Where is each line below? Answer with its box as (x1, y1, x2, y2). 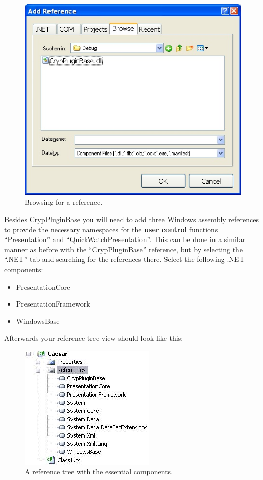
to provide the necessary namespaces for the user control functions (4, 224, 218, 234)
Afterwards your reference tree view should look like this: (4, 333, 183, 343)
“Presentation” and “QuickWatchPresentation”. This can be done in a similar (4, 234, 246, 245)
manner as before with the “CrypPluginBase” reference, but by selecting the (4, 244, 243, 254)
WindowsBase (16, 315, 60, 326)
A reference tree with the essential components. (25, 466, 173, 477)
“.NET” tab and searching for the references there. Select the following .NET (4, 254, 245, 265)
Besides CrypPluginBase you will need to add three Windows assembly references (4, 213, 259, 224)
